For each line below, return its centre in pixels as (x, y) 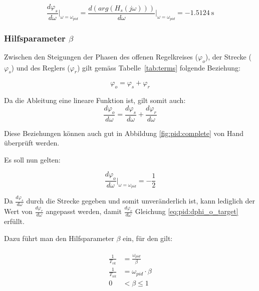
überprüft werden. (32, 143)
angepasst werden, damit (84, 211)
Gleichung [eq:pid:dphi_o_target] (187, 211)
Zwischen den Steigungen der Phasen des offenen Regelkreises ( (101, 56)
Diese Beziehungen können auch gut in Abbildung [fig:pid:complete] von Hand (124, 133)
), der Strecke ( (228, 56)
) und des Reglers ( (41, 67)
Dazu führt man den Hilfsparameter (59, 238)
